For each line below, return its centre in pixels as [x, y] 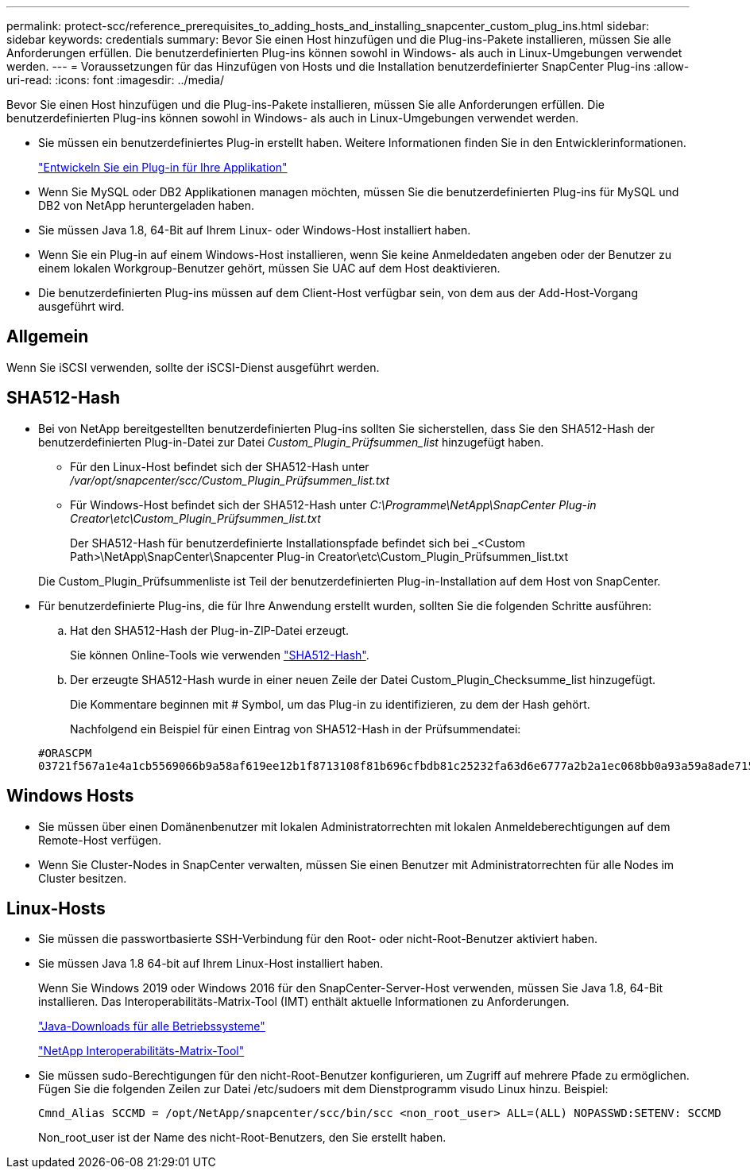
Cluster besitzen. [83, 878]
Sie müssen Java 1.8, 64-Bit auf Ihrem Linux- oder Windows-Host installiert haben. [255, 230]
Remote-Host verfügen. [100, 840]
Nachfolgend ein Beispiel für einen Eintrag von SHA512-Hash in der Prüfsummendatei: [296, 729]
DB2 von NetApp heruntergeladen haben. [146, 205]
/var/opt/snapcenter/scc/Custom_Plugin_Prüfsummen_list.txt [230, 480]
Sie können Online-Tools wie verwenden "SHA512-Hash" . [220, 655]
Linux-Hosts [56, 908]
